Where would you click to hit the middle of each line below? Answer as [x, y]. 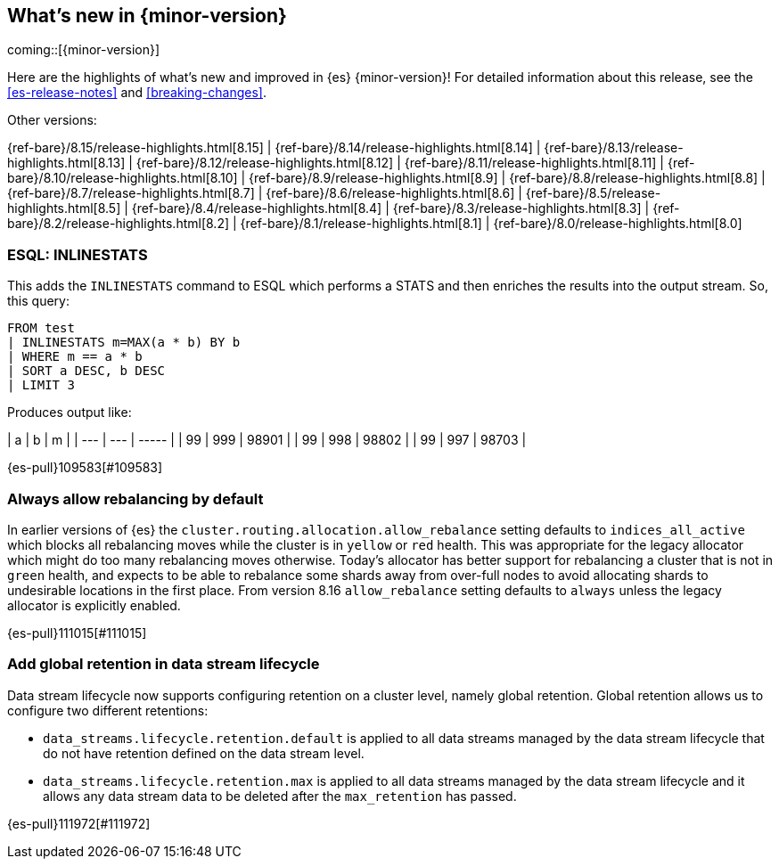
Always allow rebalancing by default [135, 498]
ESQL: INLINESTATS [78, 254]
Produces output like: [70, 413]
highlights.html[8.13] [66, 163]
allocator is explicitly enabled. [94, 605]
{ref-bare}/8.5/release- [593, 193]
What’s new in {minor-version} [147, 16]
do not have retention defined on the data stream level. [204, 753]
